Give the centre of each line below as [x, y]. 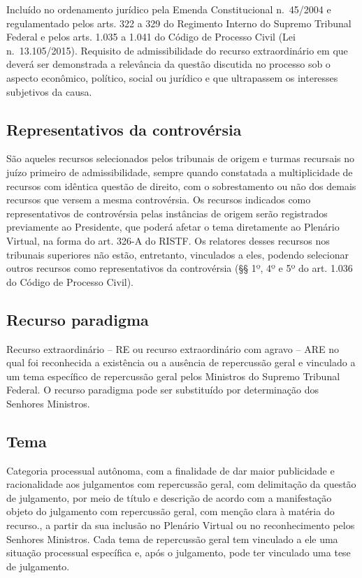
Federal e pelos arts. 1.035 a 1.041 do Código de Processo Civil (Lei [151, 37]
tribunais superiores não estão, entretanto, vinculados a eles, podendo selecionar [178, 254]
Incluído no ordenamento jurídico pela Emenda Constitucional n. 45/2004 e [169, 9]
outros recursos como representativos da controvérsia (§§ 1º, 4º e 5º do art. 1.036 [180, 268]
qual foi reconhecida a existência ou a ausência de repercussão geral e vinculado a [181, 362]
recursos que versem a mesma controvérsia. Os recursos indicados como [159, 200]
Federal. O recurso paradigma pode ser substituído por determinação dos [162, 390]
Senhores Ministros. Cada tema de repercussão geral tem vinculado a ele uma [172, 539]
